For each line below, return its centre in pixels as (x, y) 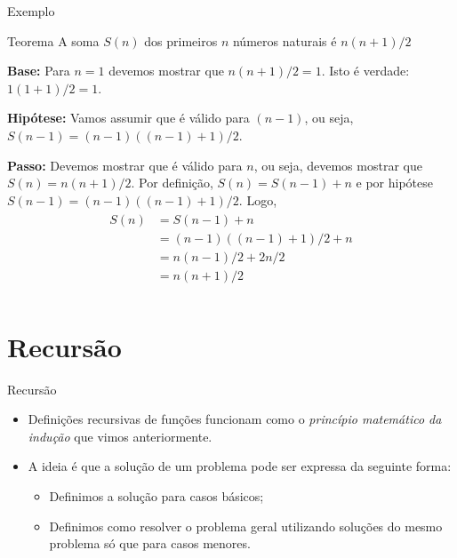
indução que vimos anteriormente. (120, 436)
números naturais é (285, 40)
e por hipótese (394, 183)
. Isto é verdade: (365, 71)
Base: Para (39, 71)
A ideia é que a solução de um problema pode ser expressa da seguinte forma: (240, 466)
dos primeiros (181, 40)
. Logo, (258, 199)
